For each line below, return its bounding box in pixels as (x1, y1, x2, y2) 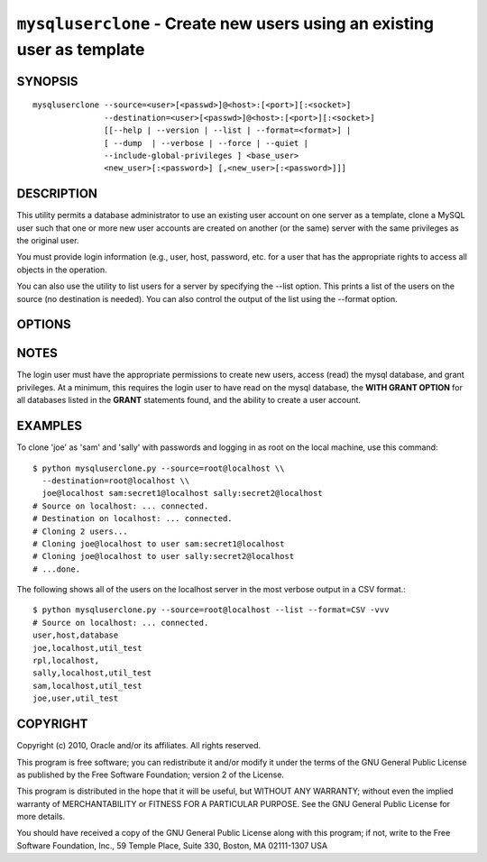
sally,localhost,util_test (32, 668, 152, 678)
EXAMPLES (16, 418, 83, 434)
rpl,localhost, (32, 656, 100, 666)
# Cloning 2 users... (32, 526, 128, 536)
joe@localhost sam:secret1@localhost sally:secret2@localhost (41, 488, 324, 499)
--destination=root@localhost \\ (41, 475, 190, 486)
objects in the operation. (16, 264, 107, 275)
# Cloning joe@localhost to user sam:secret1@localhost (32, 538, 285, 549)
